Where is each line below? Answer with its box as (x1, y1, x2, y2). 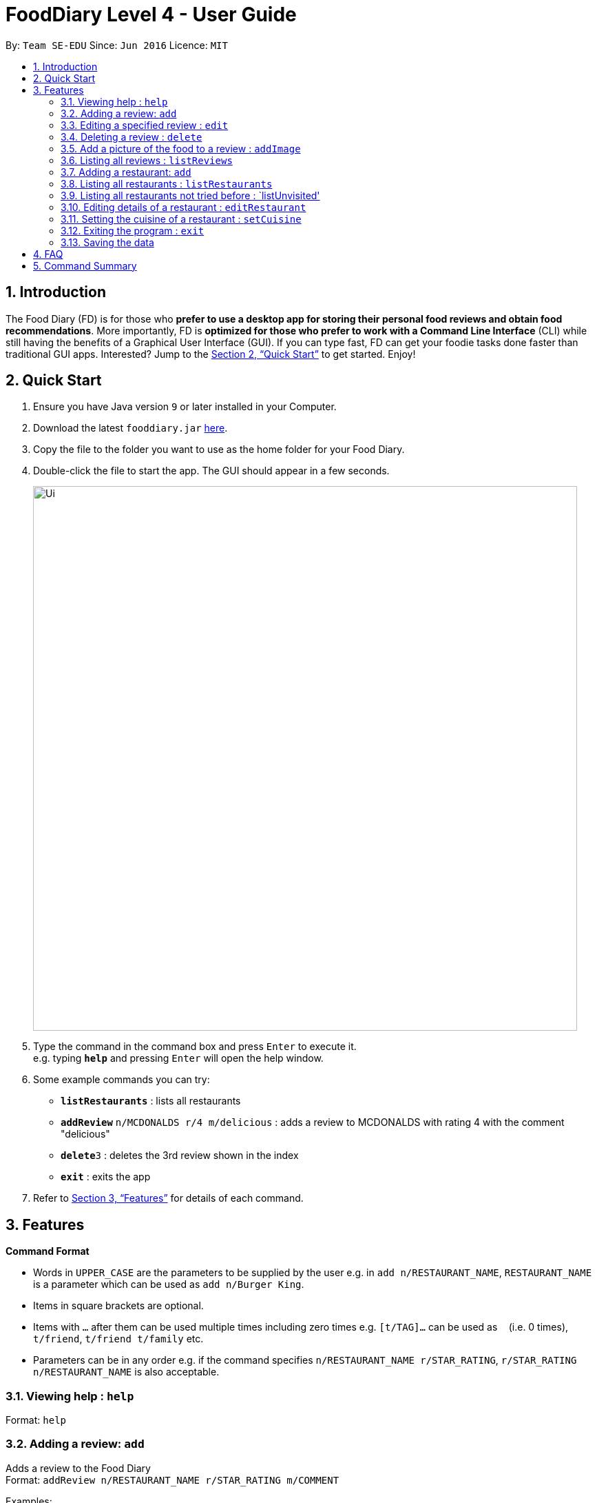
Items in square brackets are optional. (33, 1300, 204, 1312)
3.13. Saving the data (61, 236, 154, 248)
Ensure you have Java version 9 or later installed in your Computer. (33, 401, 337, 413)
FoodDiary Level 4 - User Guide (6, 3, 297, 26)
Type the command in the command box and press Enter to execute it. (33, 1040, 357, 1053)
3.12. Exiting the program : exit (61, 224, 205, 236)
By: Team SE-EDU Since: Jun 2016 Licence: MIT (6, 39, 228, 51)
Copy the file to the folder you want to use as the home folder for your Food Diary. (33, 443, 405, 456)
